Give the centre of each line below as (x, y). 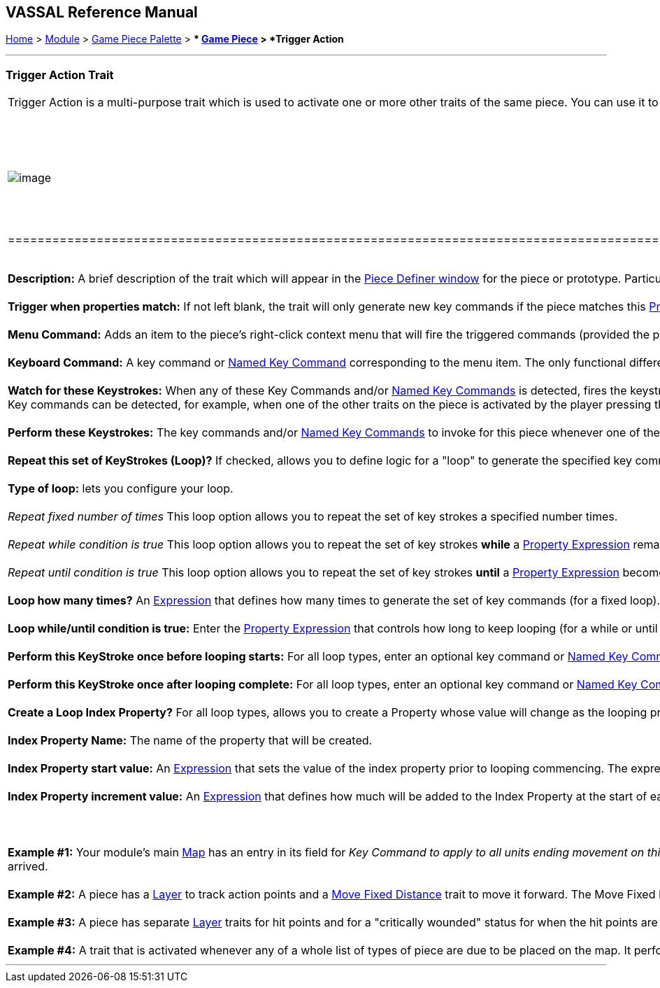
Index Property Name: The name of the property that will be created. (190, 741)
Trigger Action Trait (60, 75)
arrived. (28, 867)
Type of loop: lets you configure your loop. (121, 489)
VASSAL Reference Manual (102, 12)
